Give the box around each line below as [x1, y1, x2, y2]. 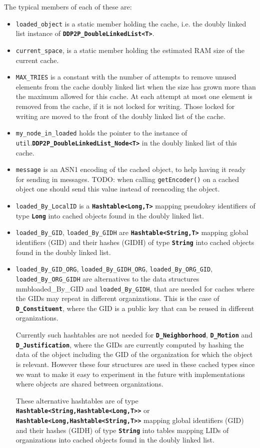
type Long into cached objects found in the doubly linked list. [15, 210, 204, 220]
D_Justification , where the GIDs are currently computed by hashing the [15, 339, 244, 349]
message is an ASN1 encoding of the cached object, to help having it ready [15, 164, 246, 174]
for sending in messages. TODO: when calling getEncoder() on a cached [15, 173, 239, 184]
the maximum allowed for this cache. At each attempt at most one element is [15, 91, 252, 101]
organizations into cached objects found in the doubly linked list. [15, 434, 214, 445]
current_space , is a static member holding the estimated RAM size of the [15, 44, 244, 55]
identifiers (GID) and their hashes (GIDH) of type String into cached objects [15, 236, 254, 247]
